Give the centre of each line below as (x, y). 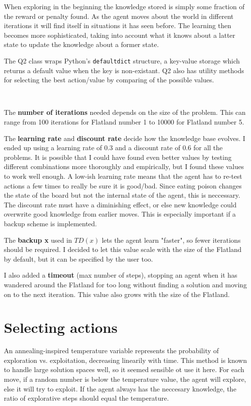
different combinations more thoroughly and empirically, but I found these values (124, 166)
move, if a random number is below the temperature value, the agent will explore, (125, 379)
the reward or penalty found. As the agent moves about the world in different (119, 16)
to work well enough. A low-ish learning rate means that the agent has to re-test (123, 176)
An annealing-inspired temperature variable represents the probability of (111, 351)
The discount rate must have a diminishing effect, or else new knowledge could (120, 204)
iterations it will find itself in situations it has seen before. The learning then (118, 25)
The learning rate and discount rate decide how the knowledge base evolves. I (125, 138)
